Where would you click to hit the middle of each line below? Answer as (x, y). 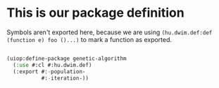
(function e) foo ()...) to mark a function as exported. (89, 39)
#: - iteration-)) (65, 78)
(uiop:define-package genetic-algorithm (67, 58)
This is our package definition (95, 13)
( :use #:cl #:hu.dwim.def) (52, 65)
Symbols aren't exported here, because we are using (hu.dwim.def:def (109, 32)
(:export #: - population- (49, 71)
